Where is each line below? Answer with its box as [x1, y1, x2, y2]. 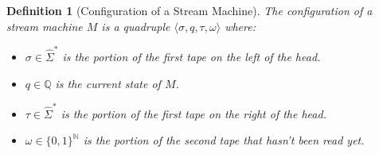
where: [225, 17, 256, 34]
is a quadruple [101, 17, 170, 34]
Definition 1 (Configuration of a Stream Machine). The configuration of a [6, 2, 373, 18]
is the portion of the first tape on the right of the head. [61, 105, 326, 121]
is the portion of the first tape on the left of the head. [62, 48, 321, 64]
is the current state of [55, 75, 161, 91]
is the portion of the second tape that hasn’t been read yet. [83, 132, 365, 148]
